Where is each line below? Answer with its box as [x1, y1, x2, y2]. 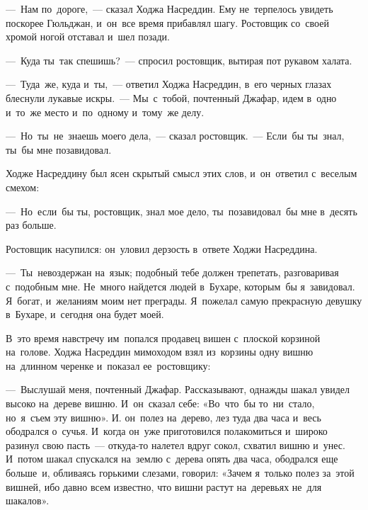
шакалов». [6, 493, 50, 508]
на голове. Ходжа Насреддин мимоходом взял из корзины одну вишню [6, 344, 314, 359]
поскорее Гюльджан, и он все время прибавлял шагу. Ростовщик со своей [6, 15, 329, 30]
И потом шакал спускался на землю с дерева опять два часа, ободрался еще [6, 451, 338, 466]
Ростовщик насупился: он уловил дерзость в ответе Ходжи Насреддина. [6, 241, 318, 256]
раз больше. [6, 217, 57, 232]
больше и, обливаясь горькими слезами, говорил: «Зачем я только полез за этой [6, 465, 355, 480]
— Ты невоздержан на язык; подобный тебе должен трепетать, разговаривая [6, 265, 339, 280]
